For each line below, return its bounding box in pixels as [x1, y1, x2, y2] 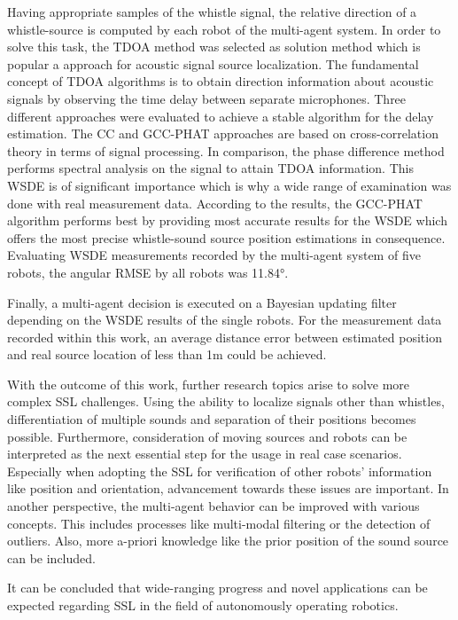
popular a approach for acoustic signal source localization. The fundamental [7, 54, 419, 73]
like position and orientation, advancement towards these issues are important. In [7, 479, 449, 498]
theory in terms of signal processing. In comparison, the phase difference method [7, 141, 445, 160]
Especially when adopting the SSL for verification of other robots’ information [7, 461, 432, 480]
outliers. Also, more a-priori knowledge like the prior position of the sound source [7, 531, 449, 550]
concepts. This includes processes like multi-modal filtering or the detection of [7, 514, 431, 532]
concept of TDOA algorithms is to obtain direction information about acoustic [7, 72, 434, 90]
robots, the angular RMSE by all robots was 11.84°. [7, 263, 289, 281]
